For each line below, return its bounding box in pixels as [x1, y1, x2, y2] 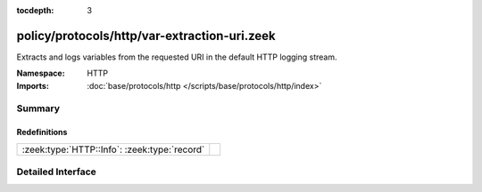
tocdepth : [16, 5, 54, 15]
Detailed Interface [16, 165, 97, 178]
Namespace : [16, 68, 66, 79]
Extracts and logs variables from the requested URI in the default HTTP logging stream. [16, 52, 338, 62]
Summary [16, 102, 61, 115]
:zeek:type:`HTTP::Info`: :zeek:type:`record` [21, 143, 205, 156]
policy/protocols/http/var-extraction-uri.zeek [16, 28, 276, 44]
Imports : [16, 80, 49, 91]
